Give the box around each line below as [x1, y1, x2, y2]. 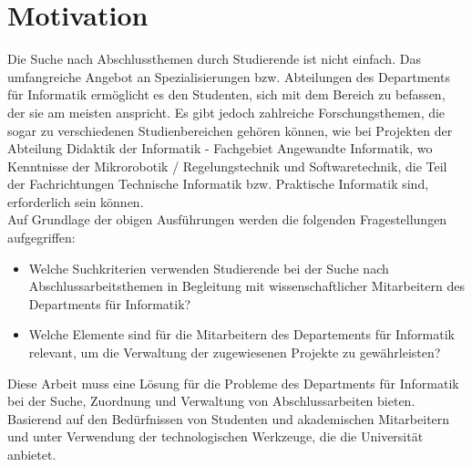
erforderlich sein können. [7, 192, 144, 211]
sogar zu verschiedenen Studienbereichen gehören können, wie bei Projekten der [7, 120, 453, 140]
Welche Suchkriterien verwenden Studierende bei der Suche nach [28, 258, 389, 277]
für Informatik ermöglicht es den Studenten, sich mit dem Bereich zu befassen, [7, 85, 446, 104]
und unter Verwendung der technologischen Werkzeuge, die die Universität [7, 427, 424, 446]
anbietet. [7, 445, 56, 463]
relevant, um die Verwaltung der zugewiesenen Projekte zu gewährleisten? [28, 343, 441, 362]
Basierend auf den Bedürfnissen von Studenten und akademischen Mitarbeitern [7, 409, 450, 428]
